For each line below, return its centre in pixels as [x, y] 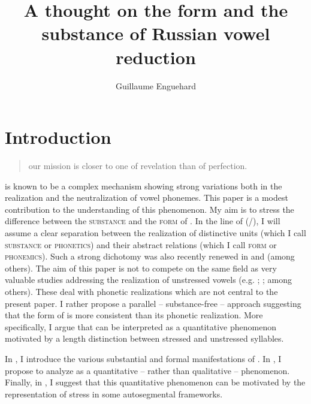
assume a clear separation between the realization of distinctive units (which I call [155, 233]
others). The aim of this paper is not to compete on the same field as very [141, 268]
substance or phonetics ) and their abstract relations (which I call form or [141, 244]
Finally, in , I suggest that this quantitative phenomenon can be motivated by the [155, 382]
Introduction [58, 137]
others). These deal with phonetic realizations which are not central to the [141, 291]
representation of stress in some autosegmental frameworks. [114, 394]
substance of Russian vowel [156, 33]
